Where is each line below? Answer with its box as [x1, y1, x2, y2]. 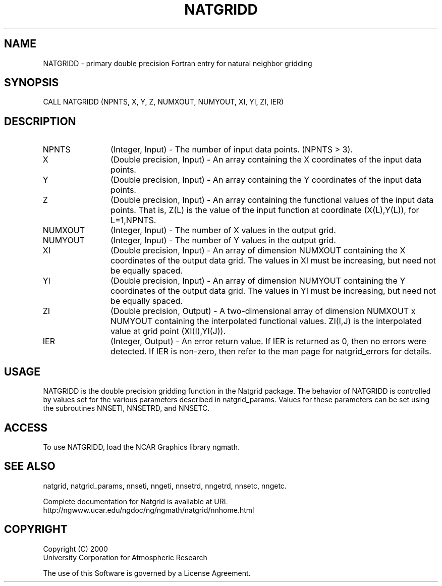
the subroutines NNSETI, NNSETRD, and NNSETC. [43, 404, 210, 413]
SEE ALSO [4, 460, 56, 473]
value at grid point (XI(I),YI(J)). [111, 326, 226, 337]
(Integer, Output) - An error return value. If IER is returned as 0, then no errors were [111, 336, 426, 347]
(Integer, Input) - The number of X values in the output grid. [111, 225, 336, 236]
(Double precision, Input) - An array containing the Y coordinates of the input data [111, 175, 422, 185]
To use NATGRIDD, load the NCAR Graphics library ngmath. [43, 442, 240, 451]
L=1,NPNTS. [111, 215, 156, 226]
